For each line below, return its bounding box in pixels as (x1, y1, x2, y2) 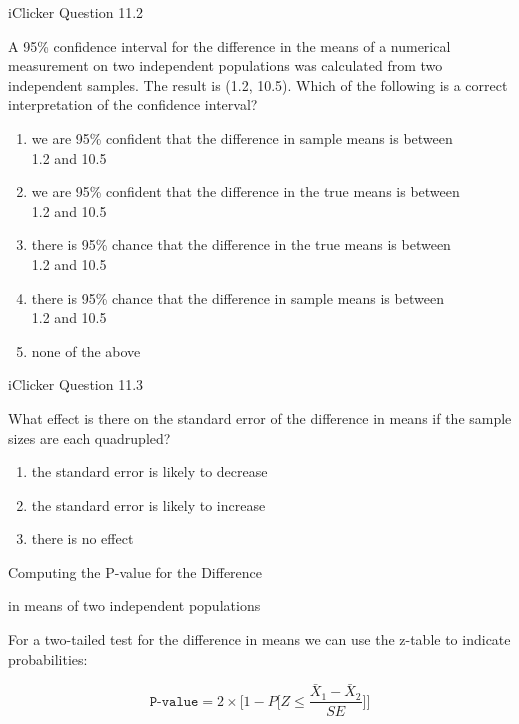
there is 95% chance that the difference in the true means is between (31, 234, 451, 255)
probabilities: (8, 648, 88, 669)
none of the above (31, 340, 141, 361)
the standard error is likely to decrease (31, 461, 268, 482)
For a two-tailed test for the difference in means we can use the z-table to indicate (8, 629, 511, 650)
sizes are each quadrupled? (8, 427, 171, 448)
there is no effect (31, 528, 134, 549)
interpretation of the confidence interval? (8, 94, 258, 115)
